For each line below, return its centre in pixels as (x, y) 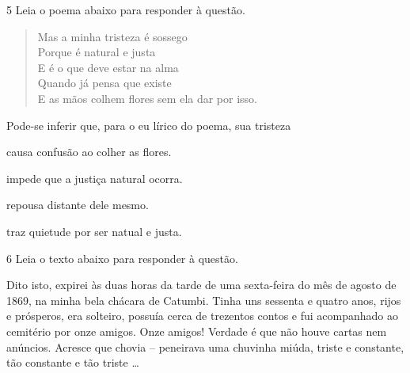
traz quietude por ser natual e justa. (94, 231)
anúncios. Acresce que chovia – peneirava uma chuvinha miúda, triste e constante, (205, 346)
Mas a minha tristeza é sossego (112, 36)
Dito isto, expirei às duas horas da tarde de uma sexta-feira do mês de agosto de (201, 285)
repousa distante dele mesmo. (78, 205)
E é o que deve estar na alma (108, 67)
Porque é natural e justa (97, 52)
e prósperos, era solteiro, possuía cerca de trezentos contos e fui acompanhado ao (202, 316)
